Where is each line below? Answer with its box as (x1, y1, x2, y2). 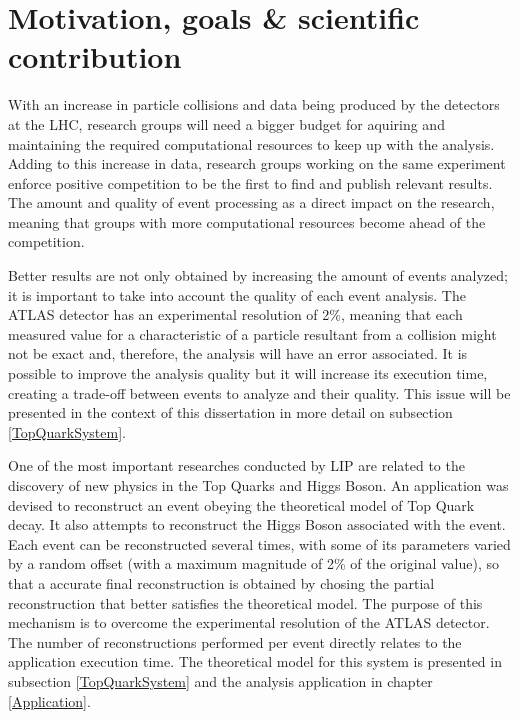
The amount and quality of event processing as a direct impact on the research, (8, 192, 495, 213)
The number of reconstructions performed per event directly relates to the (8, 631, 462, 652)
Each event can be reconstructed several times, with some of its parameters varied (8, 533, 511, 554)
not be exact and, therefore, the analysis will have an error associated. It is (8, 343, 468, 364)
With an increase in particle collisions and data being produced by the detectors (8, 94, 500, 115)
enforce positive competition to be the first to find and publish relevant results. (8, 172, 493, 193)
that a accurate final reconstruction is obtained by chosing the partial (8, 572, 435, 593)
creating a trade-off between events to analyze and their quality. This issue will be (8, 382, 511, 403)
